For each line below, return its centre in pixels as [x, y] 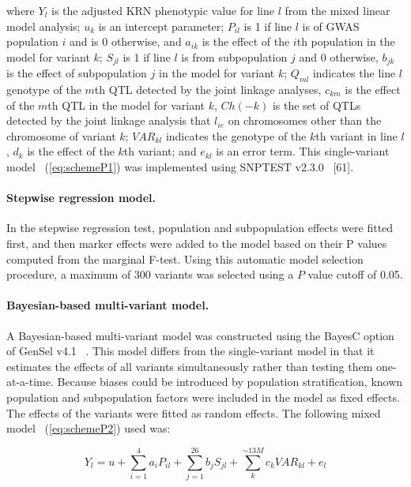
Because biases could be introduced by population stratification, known [230, 382]
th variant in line [356, 135]
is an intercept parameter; [161, 26]
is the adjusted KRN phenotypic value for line [162, 10]
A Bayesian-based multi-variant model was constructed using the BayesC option [200, 335]
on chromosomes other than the [305, 120]
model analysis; [43, 26]
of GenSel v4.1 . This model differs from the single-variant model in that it [190, 351]
